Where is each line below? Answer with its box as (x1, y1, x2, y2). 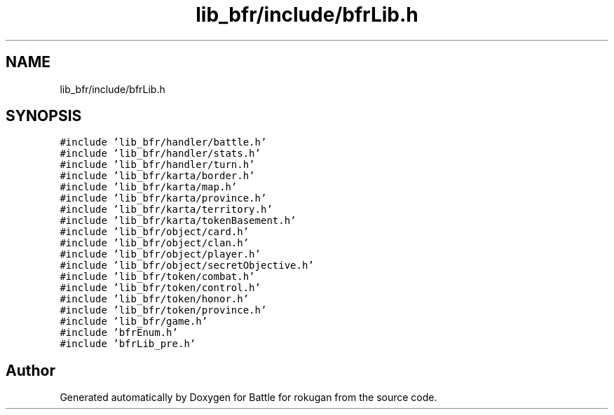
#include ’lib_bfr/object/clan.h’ (60, 237, 250, 249)
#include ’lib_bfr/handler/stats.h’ (60, 148, 261, 160)
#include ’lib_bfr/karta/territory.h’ (60, 204, 273, 216)
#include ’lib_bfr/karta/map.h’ (60, 181, 238, 193)
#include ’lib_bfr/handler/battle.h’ (60, 136, 267, 148)
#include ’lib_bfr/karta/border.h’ (60, 170, 255, 182)
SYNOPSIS (6, 107, 82, 125)
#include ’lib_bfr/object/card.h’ (60, 226, 250, 238)
